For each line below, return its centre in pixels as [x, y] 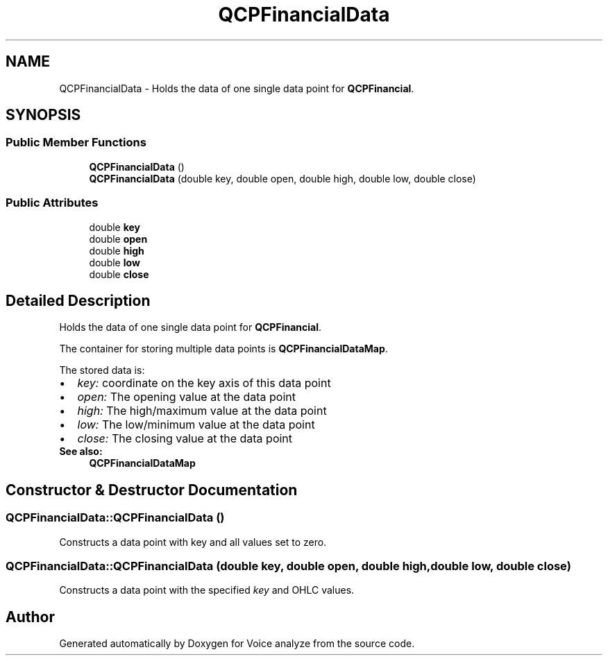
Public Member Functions [76, 143]
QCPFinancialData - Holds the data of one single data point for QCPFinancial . [237, 88]
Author [30, 617]
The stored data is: [102, 370]
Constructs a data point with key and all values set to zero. [193, 542]
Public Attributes [52, 203]
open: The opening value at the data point [186, 397]
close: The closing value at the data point [185, 439]
